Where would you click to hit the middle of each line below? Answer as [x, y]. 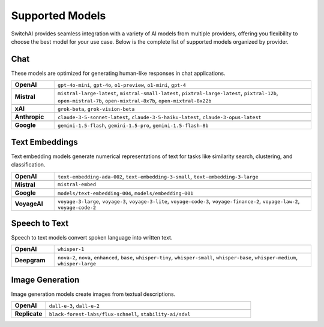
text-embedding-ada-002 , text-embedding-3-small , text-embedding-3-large [158, 176]
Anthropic [29, 117]
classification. [28, 165]
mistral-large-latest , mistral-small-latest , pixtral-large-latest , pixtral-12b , [168, 93]
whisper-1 [71, 249]
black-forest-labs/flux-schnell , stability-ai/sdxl [120, 314]
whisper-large [76, 264]
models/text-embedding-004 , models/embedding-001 [125, 193]
